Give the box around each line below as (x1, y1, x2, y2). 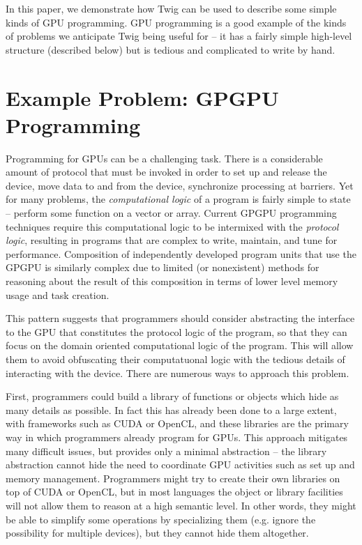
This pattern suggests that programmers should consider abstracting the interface (6, 311, 355, 325)
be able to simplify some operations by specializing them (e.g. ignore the (6, 512, 316, 526)
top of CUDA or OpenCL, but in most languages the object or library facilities (6, 484, 343, 499)
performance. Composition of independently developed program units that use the (6, 246, 356, 261)
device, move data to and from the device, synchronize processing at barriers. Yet (6, 178, 354, 192)
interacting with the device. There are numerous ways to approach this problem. (6, 365, 349, 380)
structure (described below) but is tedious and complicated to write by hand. (6, 42, 335, 56)
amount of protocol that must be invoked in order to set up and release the (6, 164, 327, 179)
